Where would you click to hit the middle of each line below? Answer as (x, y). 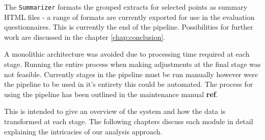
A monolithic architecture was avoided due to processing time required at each (127, 54)
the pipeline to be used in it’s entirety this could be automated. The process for (129, 84)
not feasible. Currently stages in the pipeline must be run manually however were (131, 74)
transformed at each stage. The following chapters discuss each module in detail (129, 121)
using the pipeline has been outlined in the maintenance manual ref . (111, 94)
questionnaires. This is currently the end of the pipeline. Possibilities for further (129, 27)
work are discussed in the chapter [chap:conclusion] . (85, 37)
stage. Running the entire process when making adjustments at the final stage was (132, 64)
